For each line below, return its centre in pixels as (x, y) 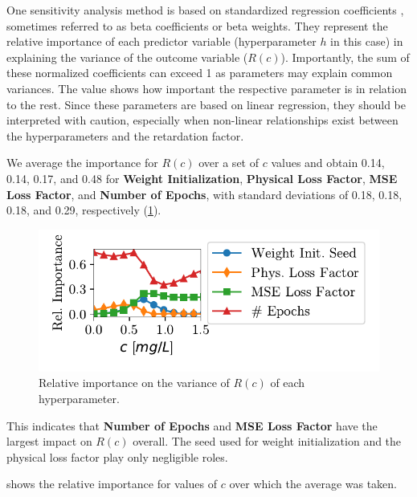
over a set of (229, 163)
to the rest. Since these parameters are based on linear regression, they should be (206, 104)
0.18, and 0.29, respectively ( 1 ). (84, 210)
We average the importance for (82, 163)
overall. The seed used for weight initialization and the (267, 441)
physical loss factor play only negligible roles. (117, 456)
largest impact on (49, 441)
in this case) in (367, 41)
